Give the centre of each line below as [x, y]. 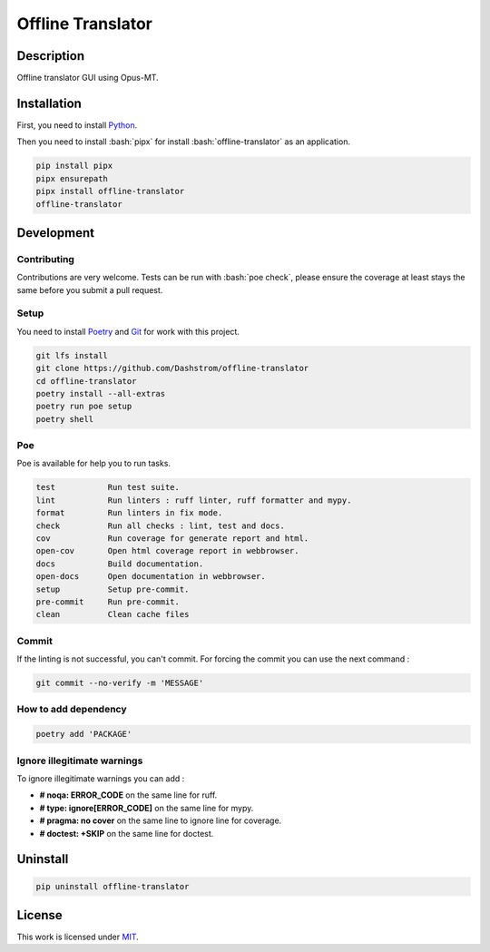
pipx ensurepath [72, 178]
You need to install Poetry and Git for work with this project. [128, 331]
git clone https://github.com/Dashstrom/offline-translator [172, 368]
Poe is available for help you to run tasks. [94, 464]
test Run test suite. [108, 487]
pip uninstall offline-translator [113, 886]
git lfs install [72, 355]
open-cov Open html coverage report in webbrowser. [167, 551]
